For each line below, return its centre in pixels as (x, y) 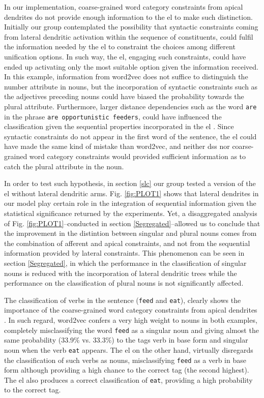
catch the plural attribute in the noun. (64, 166)
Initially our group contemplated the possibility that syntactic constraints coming (131, 27)
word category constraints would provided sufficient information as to (138, 156)
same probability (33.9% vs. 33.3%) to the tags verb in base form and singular (126, 340)
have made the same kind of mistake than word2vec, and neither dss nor (117, 146)
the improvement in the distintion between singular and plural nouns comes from (130, 233)
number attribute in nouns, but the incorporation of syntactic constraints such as (131, 86)
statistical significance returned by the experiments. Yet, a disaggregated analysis (131, 213)
